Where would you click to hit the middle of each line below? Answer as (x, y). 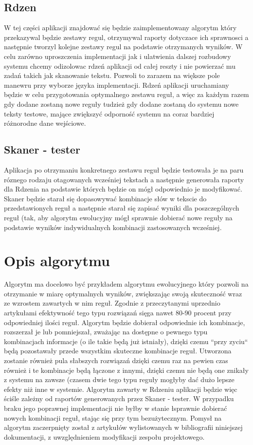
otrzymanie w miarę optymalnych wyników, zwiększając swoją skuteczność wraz (123, 293)
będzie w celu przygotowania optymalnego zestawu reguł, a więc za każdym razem (126, 94)
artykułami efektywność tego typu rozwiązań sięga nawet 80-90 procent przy (118, 312)
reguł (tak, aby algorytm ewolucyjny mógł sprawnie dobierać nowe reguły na (118, 217)
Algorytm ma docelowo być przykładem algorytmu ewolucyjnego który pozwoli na (126, 284)
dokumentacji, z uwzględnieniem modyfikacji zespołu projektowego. (104, 436)
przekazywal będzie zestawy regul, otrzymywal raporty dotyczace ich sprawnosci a (126, 37)
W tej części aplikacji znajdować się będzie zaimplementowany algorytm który (120, 28)
